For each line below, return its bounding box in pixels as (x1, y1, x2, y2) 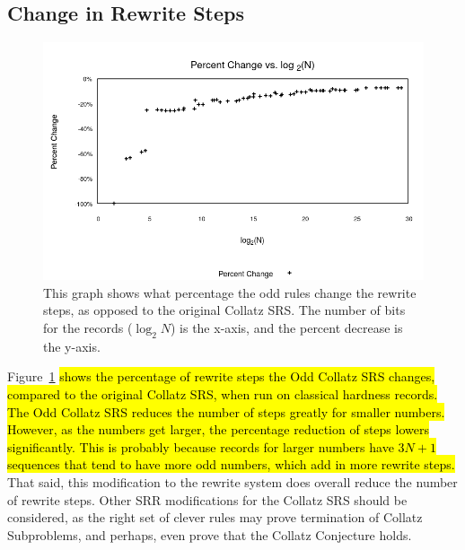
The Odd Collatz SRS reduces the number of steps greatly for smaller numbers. (7, 402, 445, 421)
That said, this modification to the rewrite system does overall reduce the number (7, 472, 458, 491)
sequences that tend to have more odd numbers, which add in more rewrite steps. (7, 455, 455, 474)
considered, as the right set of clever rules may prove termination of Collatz (7, 508, 423, 527)
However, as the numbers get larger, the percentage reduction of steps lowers (7, 420, 429, 439)
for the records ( (43, 318, 133, 336)
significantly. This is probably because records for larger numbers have (7, 437, 394, 456)
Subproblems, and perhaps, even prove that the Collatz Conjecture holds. (7, 525, 412, 544)
